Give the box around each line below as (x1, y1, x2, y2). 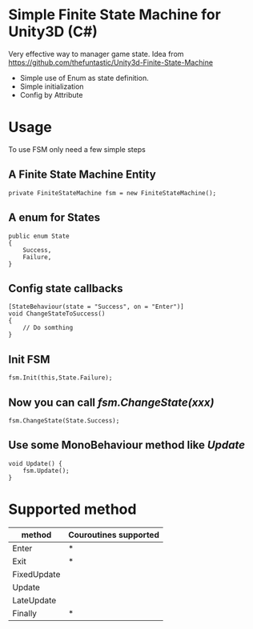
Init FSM (8, 352, 50, 366)
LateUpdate (12, 595, 57, 606)
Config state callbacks (8, 282, 123, 295)
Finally (12, 607, 38, 619)
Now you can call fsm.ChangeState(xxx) (8, 395, 215, 409)
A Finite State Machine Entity (8, 168, 156, 182)
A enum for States (8, 210, 101, 225)
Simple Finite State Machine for (8, 6, 222, 24)
